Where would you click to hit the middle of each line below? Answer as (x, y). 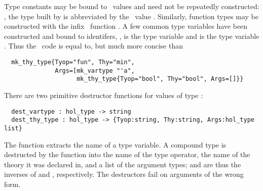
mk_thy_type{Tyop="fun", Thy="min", (73, 62)
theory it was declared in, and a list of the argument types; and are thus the (123, 164)
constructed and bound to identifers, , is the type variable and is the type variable (132, 36)
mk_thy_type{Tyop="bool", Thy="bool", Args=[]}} (160, 79)
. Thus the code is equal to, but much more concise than (93, 46)
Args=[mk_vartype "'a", (95, 70)
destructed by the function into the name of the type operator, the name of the (127, 154)
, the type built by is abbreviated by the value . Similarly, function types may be (131, 16)
